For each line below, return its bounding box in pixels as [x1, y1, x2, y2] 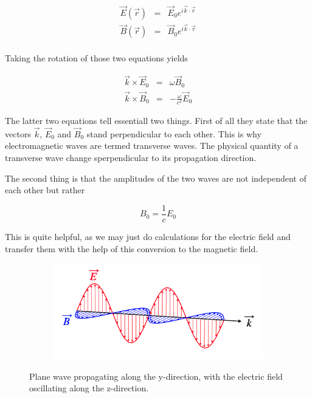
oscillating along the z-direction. [29, 382, 149, 394]
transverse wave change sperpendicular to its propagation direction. [5, 151, 257, 164]
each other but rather [5, 184, 85, 196]
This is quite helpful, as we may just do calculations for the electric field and [5, 230, 291, 242]
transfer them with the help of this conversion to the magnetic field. [5, 242, 258, 255]
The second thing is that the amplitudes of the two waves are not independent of [5, 171, 307, 184]
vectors [5, 127, 31, 140]
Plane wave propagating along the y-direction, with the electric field [29, 369, 283, 382]
